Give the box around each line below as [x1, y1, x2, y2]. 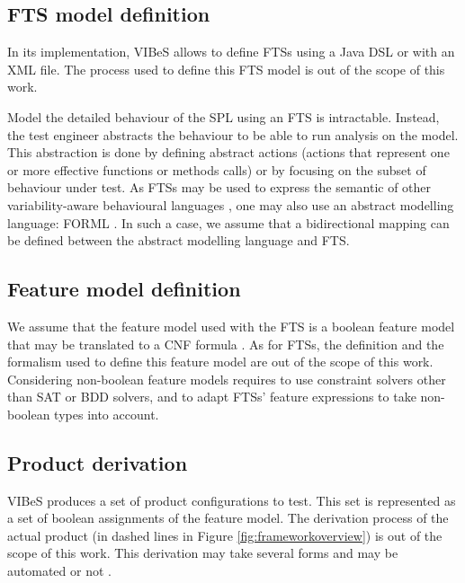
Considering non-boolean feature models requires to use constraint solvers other [7, 369, 446, 388]
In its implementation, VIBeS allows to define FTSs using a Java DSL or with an [7, 42, 455, 61]
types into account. [54, 404, 159, 423]
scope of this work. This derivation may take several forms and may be [7, 543, 398, 562]
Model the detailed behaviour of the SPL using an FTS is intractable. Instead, [7, 107, 440, 126]
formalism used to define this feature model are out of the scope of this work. [7, 352, 434, 371]
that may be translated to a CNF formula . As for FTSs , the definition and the [7, 334, 444, 353]
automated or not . [7, 561, 112, 580]
